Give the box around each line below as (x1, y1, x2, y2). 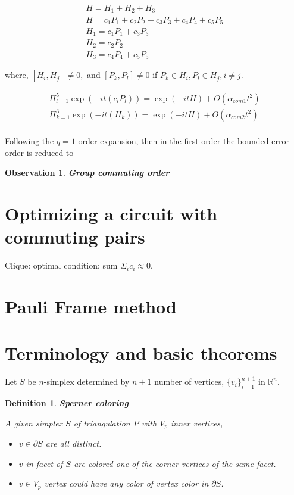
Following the (5, 135, 54, 147)
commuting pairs (5, 225, 145, 249)
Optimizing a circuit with (5, 201, 218, 225)
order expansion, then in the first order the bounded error (78, 135, 289, 147)
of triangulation (73, 416, 130, 429)
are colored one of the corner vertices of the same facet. (74, 457, 276, 469)
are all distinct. (45, 437, 102, 450)
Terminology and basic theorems (5, 341, 277, 365)
